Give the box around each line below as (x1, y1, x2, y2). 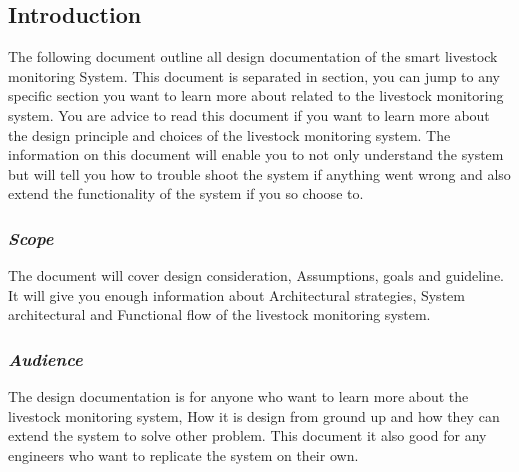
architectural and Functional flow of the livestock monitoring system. (8, 304, 431, 325)
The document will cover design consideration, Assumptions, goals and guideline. (8, 265, 504, 286)
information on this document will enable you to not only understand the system (8, 144, 504, 165)
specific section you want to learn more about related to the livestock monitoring (8, 85, 504, 106)
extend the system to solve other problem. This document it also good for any (8, 425, 487, 446)
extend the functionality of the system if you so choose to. (8, 183, 364, 204)
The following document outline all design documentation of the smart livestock (8, 46, 498, 67)
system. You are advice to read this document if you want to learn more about (8, 104, 490, 125)
